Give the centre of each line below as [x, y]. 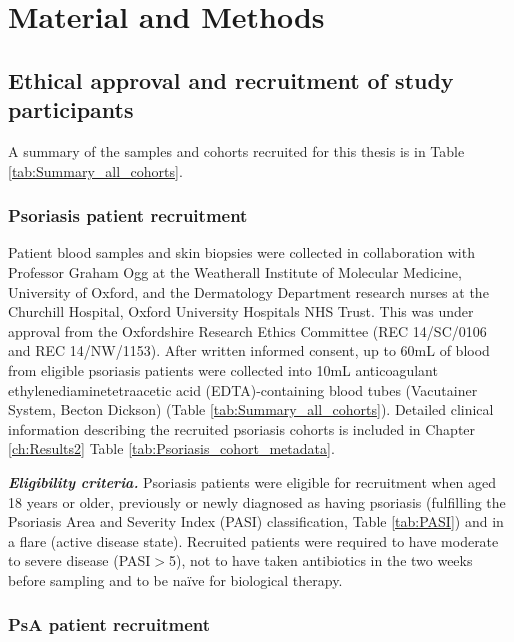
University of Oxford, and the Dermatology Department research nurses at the [248, 291]
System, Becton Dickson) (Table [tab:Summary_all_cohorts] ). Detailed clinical [251, 409]
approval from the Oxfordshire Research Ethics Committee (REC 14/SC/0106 [247, 330]
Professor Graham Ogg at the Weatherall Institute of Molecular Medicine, [235, 271]
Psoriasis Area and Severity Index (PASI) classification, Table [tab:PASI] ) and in [256, 521]
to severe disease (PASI [79, 560]
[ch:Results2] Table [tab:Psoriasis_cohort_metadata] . [171, 448]
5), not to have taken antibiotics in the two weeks [321, 560]
